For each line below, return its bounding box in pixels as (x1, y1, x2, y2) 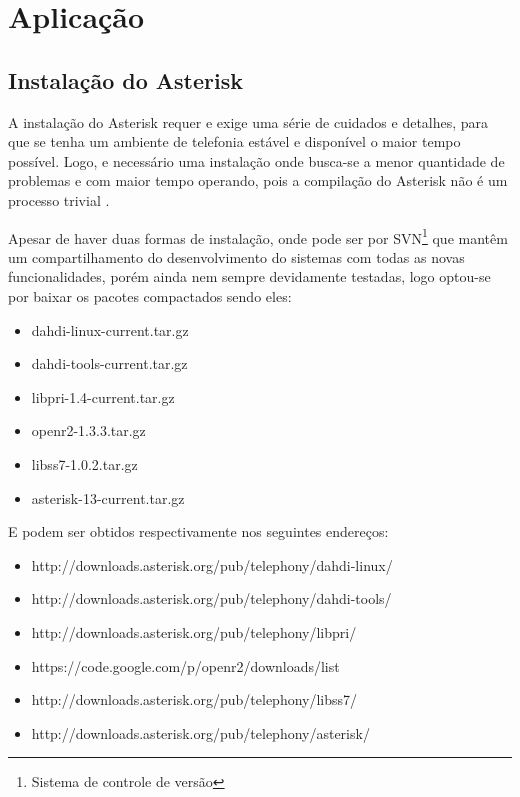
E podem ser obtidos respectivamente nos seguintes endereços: (8, 521, 389, 542)
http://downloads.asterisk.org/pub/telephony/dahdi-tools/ (31, 588, 392, 609)
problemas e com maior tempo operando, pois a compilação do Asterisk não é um (8, 170, 508, 191)
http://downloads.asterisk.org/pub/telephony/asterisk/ (31, 722, 370, 743)
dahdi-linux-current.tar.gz (31, 319, 189, 340)
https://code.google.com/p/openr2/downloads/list (31, 655, 340, 676)
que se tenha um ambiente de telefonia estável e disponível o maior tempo (8, 131, 461, 152)
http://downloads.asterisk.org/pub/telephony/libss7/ (31, 689, 358, 710)
